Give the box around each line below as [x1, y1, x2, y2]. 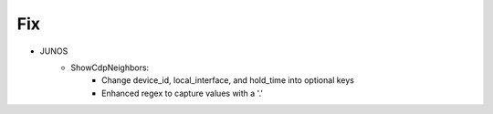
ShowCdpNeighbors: [70, 62, 150, 73]
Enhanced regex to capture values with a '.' [101, 88, 264, 98]
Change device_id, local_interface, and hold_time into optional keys [101, 75, 355, 86]
